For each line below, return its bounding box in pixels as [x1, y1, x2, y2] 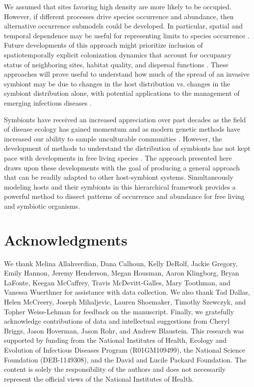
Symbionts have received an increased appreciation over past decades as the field [4, 114, 246, 124]
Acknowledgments [4, 229, 127, 249]
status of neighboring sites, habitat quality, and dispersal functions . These [4, 59, 229, 69]
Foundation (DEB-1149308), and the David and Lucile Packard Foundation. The [4, 354, 247, 364]
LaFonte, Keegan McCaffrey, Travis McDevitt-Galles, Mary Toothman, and [4, 277, 230, 287]
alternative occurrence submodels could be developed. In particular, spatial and [4, 21, 243, 31]
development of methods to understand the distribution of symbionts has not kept [4, 143, 251, 153]
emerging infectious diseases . [4, 97, 92, 108]
